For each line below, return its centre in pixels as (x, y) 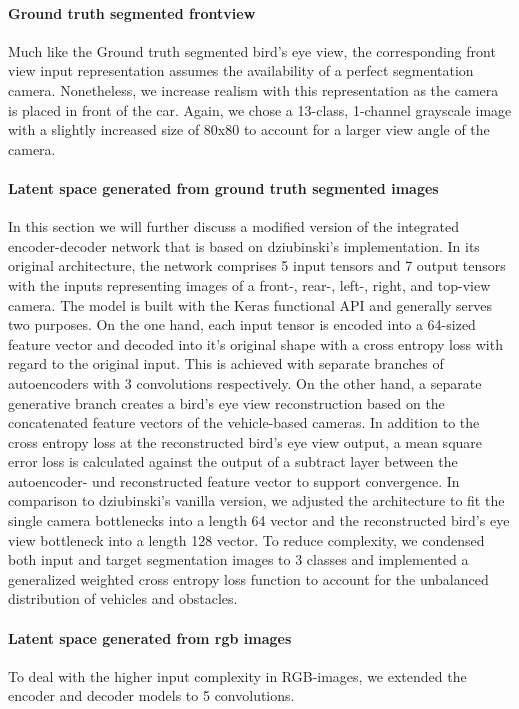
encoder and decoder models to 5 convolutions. (151, 695)
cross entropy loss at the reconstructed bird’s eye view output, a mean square (245, 441)
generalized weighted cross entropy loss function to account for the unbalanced (248, 578)
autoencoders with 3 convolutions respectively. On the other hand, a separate (245, 382)
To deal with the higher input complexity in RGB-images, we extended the (237, 675)
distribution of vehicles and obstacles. (123, 598)
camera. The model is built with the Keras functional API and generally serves (250, 304)
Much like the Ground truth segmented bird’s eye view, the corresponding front (252, 50)
